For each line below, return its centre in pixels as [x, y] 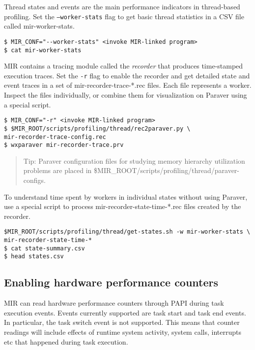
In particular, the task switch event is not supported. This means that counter [122, 322]
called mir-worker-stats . [39, 26]
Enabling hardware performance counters [111, 282]
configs [34, 180]
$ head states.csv [34, 257]
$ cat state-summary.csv [44, 248]
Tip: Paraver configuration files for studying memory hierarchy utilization [134, 160]
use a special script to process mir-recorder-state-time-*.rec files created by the [123, 206]
